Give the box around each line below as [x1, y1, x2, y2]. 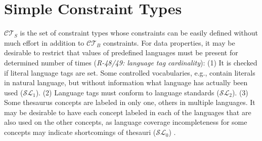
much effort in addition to [4, 37, 84, 48]
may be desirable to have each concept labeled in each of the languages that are [4, 107, 251, 117]
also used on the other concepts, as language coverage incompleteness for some [4, 117, 247, 127]
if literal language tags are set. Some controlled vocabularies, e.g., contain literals [4, 67, 255, 78]
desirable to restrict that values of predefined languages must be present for [4, 47, 238, 58]
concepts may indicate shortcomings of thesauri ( [4, 127, 156, 137]
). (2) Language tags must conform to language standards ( [35, 87, 220, 97]
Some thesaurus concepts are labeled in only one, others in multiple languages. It [4, 97, 255, 108]
